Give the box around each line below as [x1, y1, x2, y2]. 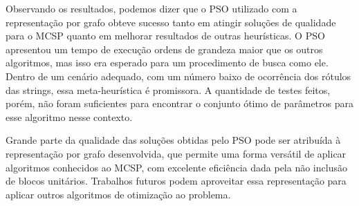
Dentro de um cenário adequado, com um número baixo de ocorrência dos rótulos [6, 68, 351, 83]
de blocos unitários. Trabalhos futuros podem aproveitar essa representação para [6, 174, 347, 188]
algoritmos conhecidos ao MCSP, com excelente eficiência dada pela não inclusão [6, 160, 347, 174]
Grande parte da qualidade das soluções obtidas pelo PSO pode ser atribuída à [6, 133, 341, 147]
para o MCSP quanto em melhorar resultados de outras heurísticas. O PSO [6, 28, 325, 43]
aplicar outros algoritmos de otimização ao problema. [6, 187, 231, 201]
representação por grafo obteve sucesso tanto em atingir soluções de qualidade [6, 15, 336, 29]
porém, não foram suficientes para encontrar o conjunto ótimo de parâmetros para [6, 96, 353, 111]
